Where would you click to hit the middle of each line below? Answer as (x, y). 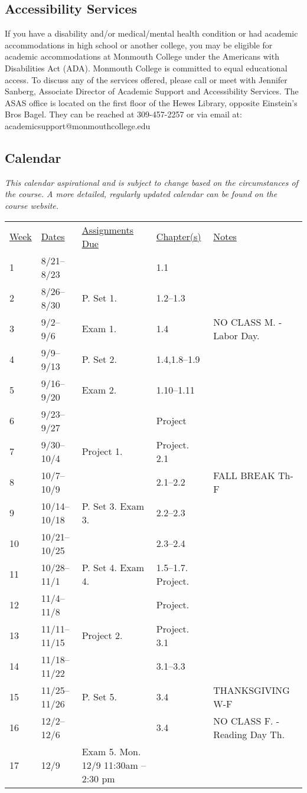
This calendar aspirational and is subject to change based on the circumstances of (151, 182)
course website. (32, 205)
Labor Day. (236, 335)
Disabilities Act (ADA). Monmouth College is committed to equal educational (146, 68)
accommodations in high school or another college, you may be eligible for (139, 45)
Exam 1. (99, 329)
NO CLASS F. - (246, 720)
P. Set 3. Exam (113, 506)
